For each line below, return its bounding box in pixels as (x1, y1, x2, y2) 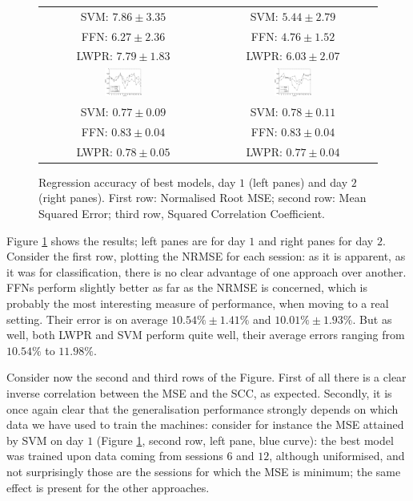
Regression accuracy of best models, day (38, 173, 236, 190)
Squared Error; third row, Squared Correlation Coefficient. (38, 205, 325, 222)
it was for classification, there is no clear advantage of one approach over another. (6, 263, 407, 280)
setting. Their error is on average (6, 310, 168, 327)
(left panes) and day (248, 173, 348, 190)
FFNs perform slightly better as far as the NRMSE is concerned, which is (6, 279, 367, 296)
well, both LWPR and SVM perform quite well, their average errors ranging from (6, 326, 405, 343)
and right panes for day (258, 232, 374, 248)
